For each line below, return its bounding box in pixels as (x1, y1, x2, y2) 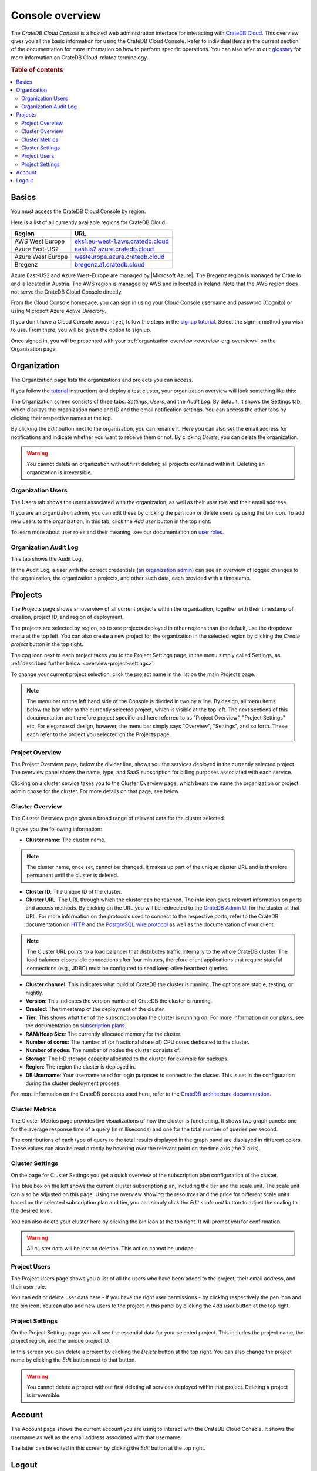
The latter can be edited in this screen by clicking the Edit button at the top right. (11, 1445, 205, 1452)
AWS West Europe (14, 237, 65, 245)
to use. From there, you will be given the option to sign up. (11, 327, 152, 334)
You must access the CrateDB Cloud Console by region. (11, 208, 146, 215)
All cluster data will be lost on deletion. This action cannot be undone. (26, 1245, 195, 1252)
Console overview (11, 9, 102, 22)
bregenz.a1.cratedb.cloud (74, 261, 145, 269)
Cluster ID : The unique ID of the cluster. (25, 888, 122, 895)
